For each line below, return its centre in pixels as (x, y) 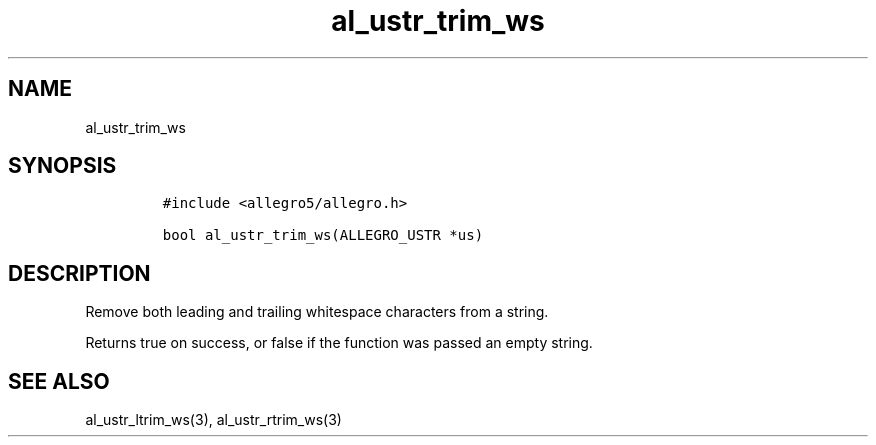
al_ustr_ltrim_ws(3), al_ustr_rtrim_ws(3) (213, 420)
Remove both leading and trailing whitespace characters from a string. (317, 312)
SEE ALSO (59, 381)
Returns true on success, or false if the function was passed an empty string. (339, 343)
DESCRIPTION (79, 273)
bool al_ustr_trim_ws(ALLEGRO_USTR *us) (323, 235)
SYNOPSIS (62, 166)
